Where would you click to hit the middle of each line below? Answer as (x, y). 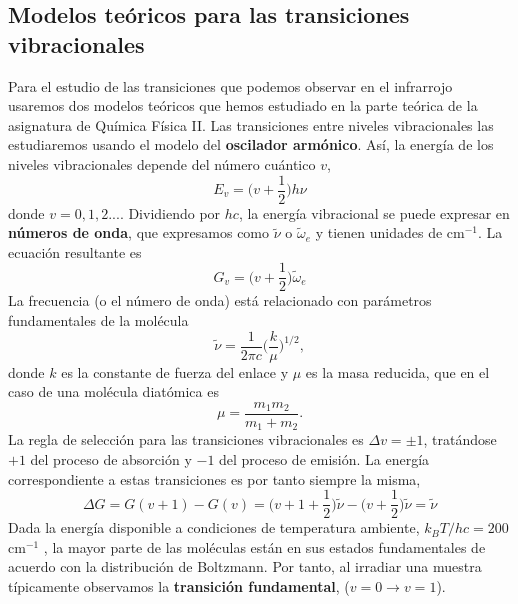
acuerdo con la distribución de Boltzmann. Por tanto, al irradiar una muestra (245, 566)
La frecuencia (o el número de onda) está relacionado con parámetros (220, 300)
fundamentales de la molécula (98, 320)
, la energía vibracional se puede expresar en (374, 212)
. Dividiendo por (170, 212)
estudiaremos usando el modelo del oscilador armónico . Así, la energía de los (251, 144)
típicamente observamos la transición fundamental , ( (179, 586)
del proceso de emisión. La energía (324, 459)
